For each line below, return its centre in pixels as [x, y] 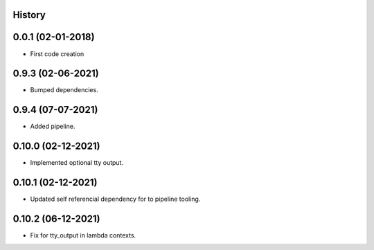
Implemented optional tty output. [77, 163]
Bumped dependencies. [64, 90]
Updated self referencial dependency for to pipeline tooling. [115, 199]
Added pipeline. [53, 126]
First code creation [57, 54]
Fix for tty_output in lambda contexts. [83, 235]
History [29, 15]
